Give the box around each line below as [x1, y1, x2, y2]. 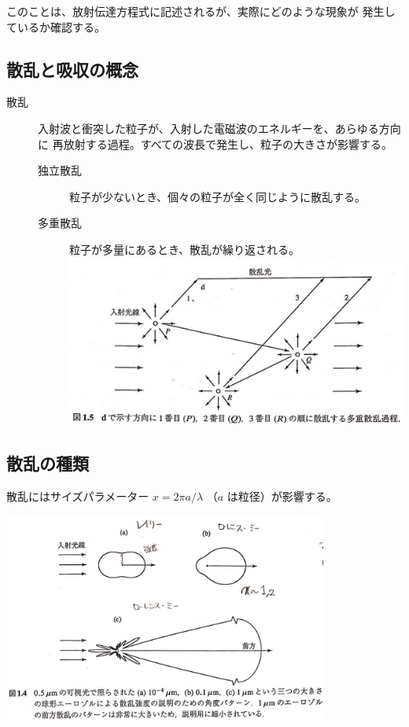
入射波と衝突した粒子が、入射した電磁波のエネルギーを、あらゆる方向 [38, 119, 401, 136]
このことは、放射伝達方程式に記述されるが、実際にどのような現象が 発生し [6, 3, 396, 19]
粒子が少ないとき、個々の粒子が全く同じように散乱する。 [69, 188, 367, 204]
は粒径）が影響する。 [227, 488, 337, 504]
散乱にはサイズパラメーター [6, 488, 149, 504]
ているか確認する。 [6, 18, 105, 35]
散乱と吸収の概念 [6, 57, 138, 81]
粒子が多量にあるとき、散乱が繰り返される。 [69, 240, 300, 257]
